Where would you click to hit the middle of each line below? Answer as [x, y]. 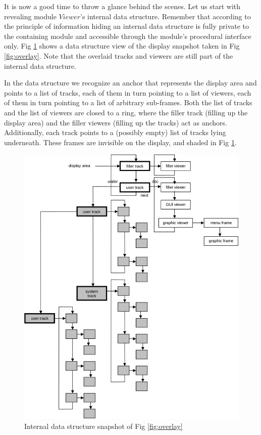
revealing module [30, 16]
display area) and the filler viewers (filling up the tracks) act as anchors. [116, 122]
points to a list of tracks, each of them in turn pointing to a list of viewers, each [128, 92]
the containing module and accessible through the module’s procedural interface [128, 36]
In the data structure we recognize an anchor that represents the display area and [130, 83]
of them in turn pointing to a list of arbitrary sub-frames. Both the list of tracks [128, 102]
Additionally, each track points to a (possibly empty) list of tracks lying [115, 132]
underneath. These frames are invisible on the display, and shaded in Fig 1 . [120, 142]
